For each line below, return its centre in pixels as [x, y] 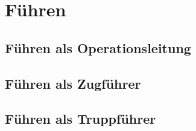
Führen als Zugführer [73, 83]
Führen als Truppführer [81, 119]
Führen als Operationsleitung [98, 47]
